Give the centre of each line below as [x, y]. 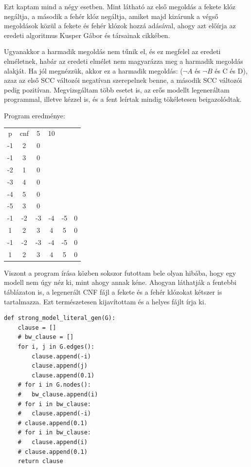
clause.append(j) [60, 366]
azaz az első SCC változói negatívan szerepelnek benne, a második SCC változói [123, 80]
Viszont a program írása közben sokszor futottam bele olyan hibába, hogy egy [120, 272]
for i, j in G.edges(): [56, 346]
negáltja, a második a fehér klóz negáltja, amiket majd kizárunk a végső [111, 16]
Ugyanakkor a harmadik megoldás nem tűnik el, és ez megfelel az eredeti [112, 51]
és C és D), [231, 70]
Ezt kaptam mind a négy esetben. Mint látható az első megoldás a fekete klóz [120, 6]
